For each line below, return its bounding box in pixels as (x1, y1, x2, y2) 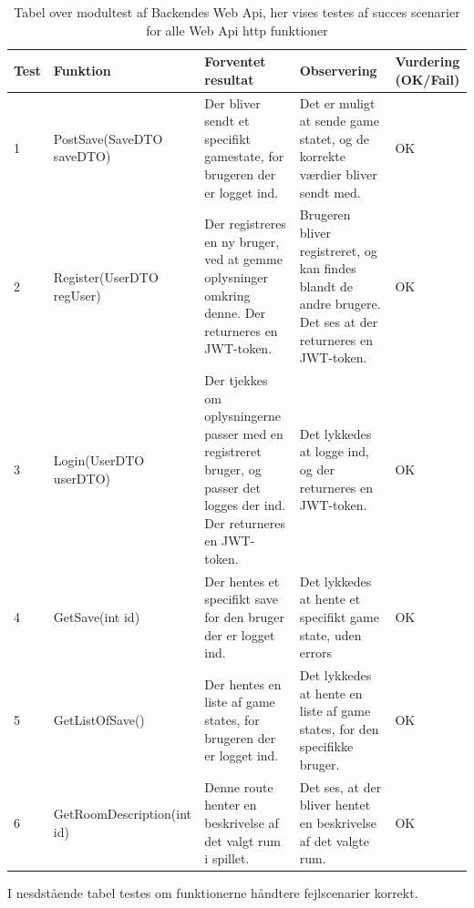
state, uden (299, 625, 362, 644)
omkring (204, 285, 251, 304)
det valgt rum (204, 831, 281, 850)
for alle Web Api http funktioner (146, 20, 328, 39)
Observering (299, 60, 377, 79)
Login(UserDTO (53, 451, 145, 470)
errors (299, 643, 332, 662)
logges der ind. (204, 495, 286, 515)
